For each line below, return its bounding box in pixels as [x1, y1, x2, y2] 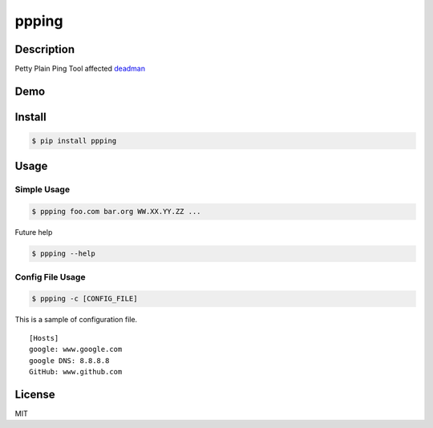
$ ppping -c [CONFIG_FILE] [31, 294, 138, 304]
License [14, 387, 55, 401]
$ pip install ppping [31, 136, 117, 146]
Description [14, 42, 75, 56]
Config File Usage [14, 271, 86, 282]
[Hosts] [29, 333, 59, 342]
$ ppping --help [31, 249, 96, 258]
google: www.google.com [29, 345, 123, 354]
